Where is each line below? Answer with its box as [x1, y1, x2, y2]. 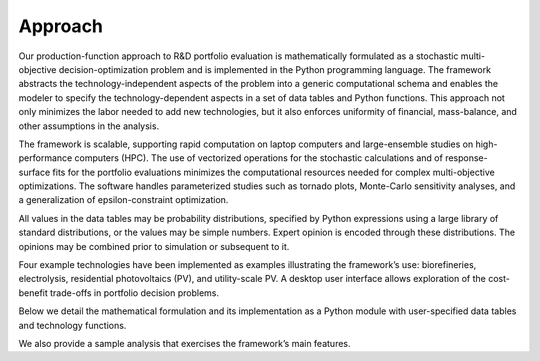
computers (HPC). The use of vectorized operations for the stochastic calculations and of [74, 152, 444, 164]
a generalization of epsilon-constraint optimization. [18, 194, 229, 206]
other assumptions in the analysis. [18, 120, 160, 132]
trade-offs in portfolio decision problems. [50, 286, 220, 299]
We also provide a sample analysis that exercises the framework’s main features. [18, 337, 351, 349]
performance [18, 152, 73, 164]
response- [445, 152, 489, 164]
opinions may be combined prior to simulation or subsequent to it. [18, 240, 290, 252]
